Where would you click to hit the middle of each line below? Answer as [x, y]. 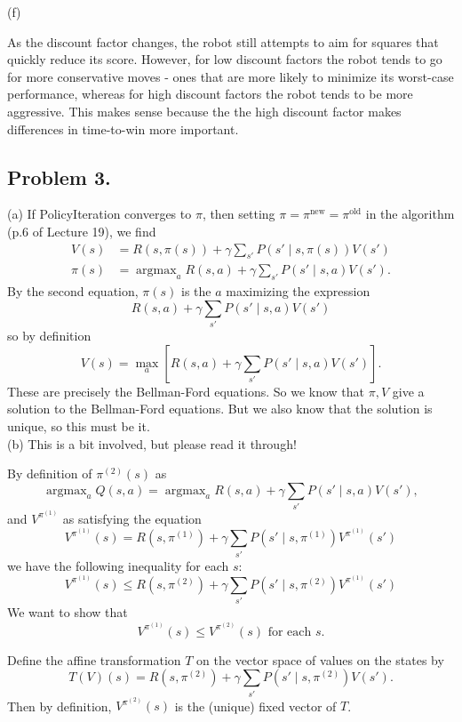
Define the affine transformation [94, 659]
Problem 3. [59, 176]
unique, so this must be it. [79, 425]
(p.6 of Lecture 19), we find [82, 231]
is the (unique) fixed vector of [255, 706]
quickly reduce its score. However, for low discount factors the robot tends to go [225, 59]
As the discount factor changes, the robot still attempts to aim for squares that [223, 41]
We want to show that [68, 612]
